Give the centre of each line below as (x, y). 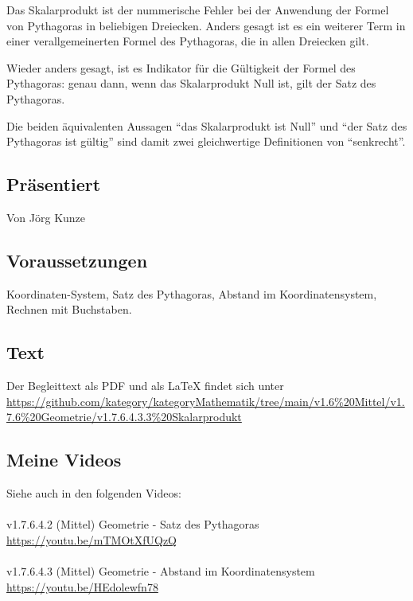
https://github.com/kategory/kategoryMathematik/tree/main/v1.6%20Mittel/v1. (206, 401)
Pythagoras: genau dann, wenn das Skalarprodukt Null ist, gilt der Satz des (191, 83)
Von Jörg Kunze (46, 217)
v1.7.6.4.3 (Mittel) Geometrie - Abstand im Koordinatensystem (161, 571)
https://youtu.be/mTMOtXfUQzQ (92, 539)
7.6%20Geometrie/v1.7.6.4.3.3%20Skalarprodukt (124, 417)
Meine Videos (64, 460)
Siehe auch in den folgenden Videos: (94, 493)
